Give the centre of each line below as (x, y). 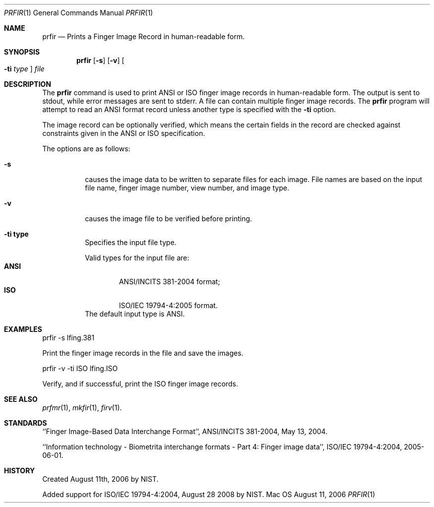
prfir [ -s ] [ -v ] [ (100, 60)
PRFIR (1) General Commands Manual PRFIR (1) (79, 13)
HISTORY (20, 471)
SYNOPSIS (22, 52)
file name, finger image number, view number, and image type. (187, 188)
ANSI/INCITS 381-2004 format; (170, 282)
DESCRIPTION (28, 84)
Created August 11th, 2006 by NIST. (100, 479)
